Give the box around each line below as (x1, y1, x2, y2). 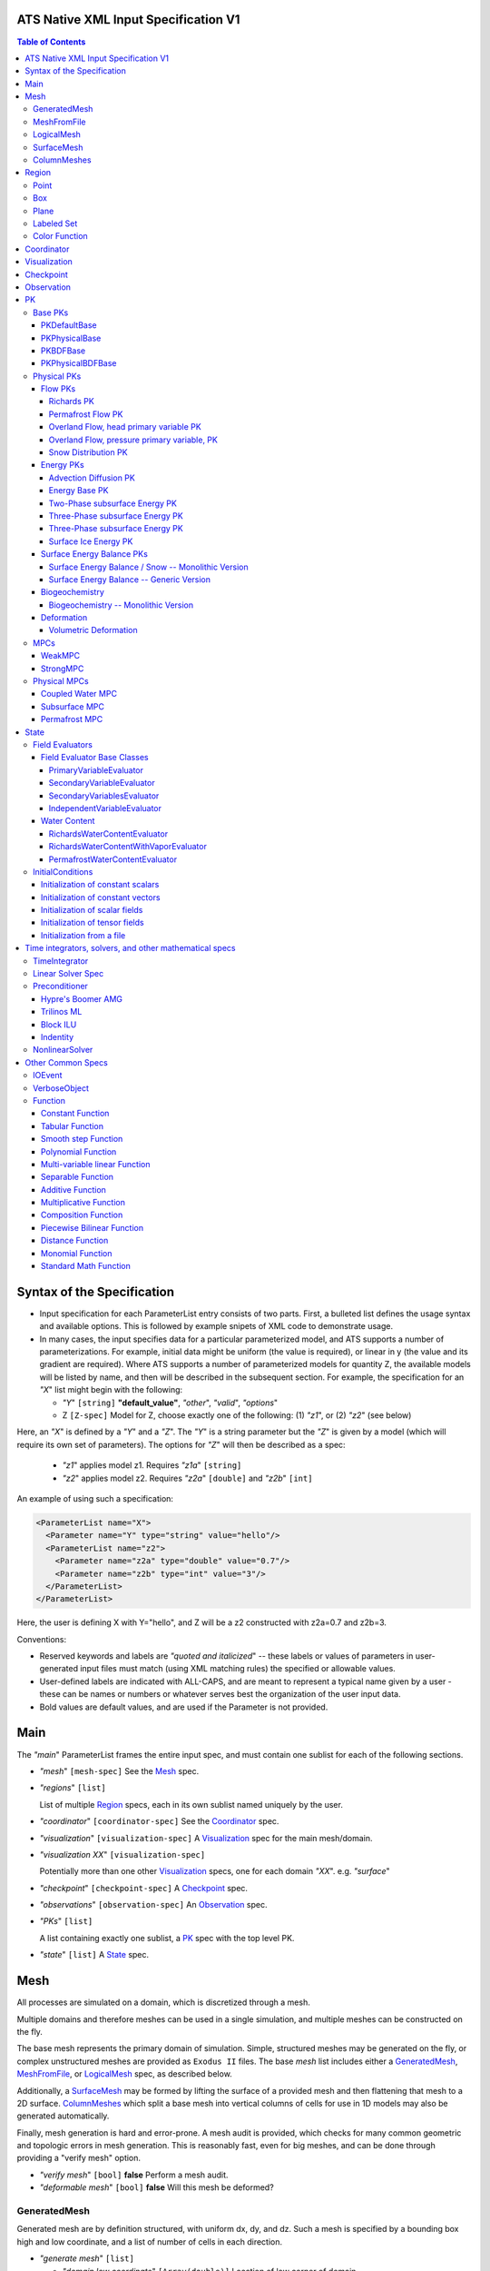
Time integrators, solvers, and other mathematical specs (24, 943, 236, 954)
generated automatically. (16, 2110, 110, 2121)
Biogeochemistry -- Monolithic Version (48, 600, 194, 610)
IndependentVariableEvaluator (48, 802, 162, 813)
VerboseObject (33, 1082, 90, 1094)
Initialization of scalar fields (41, 905, 143, 916)
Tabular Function (41, 1120, 104, 1131)
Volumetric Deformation (48, 625, 138, 636)
